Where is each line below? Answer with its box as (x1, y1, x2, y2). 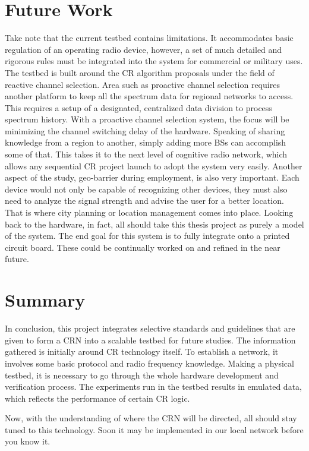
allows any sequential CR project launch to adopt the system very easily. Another (5, 159, 302, 172)
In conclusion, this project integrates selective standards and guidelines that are (5, 322, 295, 335)
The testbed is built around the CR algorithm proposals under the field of (5, 66, 275, 78)
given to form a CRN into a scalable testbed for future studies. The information (5, 333, 296, 346)
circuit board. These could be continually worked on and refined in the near (5, 241, 280, 253)
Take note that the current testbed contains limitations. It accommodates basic (5, 31, 294, 44)
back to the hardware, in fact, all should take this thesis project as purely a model (5, 217, 304, 230)
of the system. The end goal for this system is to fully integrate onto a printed (5, 229, 290, 242)
